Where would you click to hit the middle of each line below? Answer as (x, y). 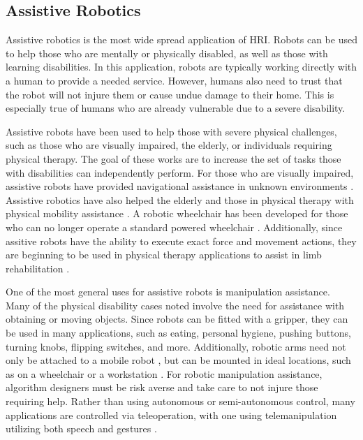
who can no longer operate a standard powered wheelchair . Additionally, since (174, 227)
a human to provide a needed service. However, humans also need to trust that (174, 80)
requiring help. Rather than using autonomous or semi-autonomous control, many (180, 401)
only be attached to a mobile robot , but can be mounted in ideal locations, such (178, 360)
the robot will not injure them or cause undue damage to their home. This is (170, 94)
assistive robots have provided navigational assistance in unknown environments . (180, 186)
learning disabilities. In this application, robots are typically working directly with (181, 67)
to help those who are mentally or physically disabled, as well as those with (167, 53)
